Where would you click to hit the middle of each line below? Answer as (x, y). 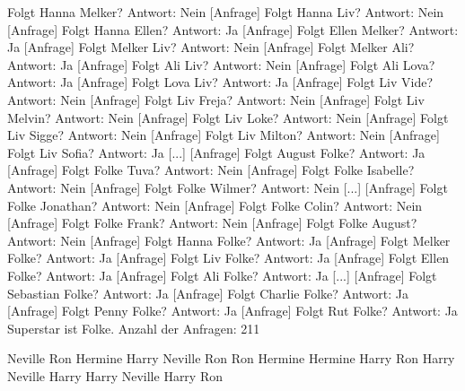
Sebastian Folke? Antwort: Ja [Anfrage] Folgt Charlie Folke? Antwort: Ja (208, 293)
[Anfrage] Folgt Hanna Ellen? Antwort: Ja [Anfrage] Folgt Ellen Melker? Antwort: (233, 29)
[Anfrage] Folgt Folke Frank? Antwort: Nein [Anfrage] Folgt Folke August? (212, 223)
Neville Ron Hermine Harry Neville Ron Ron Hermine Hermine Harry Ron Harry (231, 358)
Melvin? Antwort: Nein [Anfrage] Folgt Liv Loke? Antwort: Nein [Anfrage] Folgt (228, 117)
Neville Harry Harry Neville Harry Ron (115, 375)
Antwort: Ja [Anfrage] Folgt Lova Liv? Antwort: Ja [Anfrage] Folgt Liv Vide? (220, 82)
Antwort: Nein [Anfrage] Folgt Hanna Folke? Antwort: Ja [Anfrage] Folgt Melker (229, 240)
